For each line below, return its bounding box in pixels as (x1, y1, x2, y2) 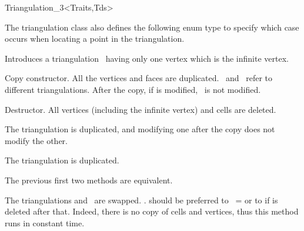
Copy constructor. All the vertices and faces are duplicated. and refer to (5, 72, 273, 84)
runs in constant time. (5, 216, 85, 229)
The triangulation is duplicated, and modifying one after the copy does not (5, 123, 275, 135)
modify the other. (5, 134, 68, 146)
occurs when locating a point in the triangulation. (5, 32, 185, 45)
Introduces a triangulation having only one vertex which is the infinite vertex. (5, 52, 289, 64)
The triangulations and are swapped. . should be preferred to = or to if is (5, 193, 278, 206)
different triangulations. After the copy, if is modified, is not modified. (5, 83, 261, 95)
